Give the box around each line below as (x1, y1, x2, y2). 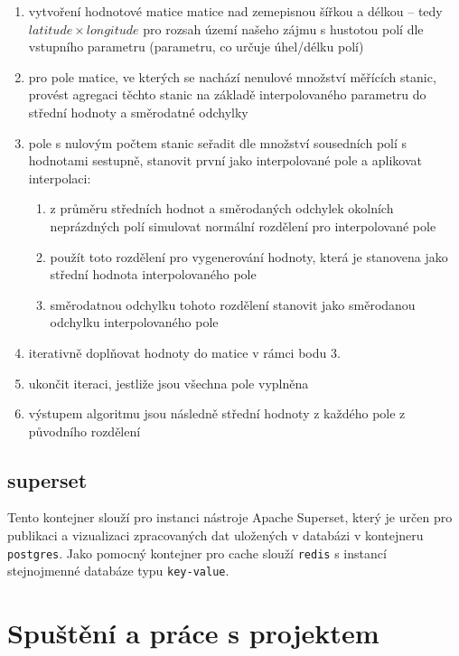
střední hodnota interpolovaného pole (50, 265, 257, 284)
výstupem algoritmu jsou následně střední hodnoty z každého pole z (28, 404, 406, 423)
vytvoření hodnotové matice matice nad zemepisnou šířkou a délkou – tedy (28, 2, 443, 20)
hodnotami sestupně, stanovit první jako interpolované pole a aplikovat (28, 151, 422, 170)
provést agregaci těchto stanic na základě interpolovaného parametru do (28, 85, 426, 104)
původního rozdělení (28, 421, 141, 440)
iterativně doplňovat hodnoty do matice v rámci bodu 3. (28, 342, 341, 361)
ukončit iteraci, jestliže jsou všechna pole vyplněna (28, 373, 309, 392)
